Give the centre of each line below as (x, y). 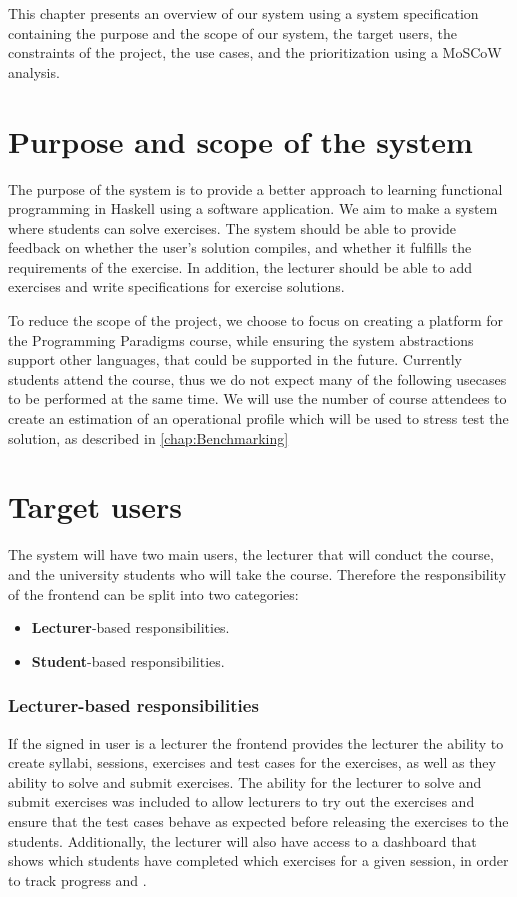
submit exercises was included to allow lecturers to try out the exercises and (241, 801)
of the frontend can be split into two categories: (153, 593)
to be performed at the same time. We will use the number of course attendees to (257, 398)
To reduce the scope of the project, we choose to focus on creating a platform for (256, 320)
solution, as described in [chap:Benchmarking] (148, 437)
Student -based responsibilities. (128, 660)
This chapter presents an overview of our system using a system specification (243, 13)
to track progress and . (77, 879)
